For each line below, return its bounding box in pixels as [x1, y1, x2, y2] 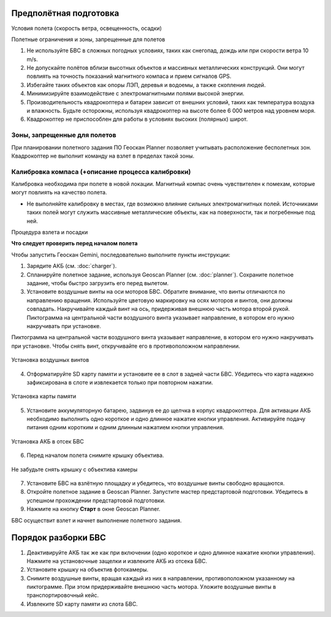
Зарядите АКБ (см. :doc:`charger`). [26, 263, 117, 270]
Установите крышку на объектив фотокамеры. [26, 566, 149, 573]
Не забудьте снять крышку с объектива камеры [11, 466, 138, 473]
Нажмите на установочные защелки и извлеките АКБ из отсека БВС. [26, 557, 208, 564]
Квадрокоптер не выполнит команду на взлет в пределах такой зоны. [11, 152, 195, 159]
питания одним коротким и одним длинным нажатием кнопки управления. [26, 424, 224, 431]
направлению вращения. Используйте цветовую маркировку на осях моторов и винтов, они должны [26, 296, 293, 304]
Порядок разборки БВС [11, 532, 107, 543]
